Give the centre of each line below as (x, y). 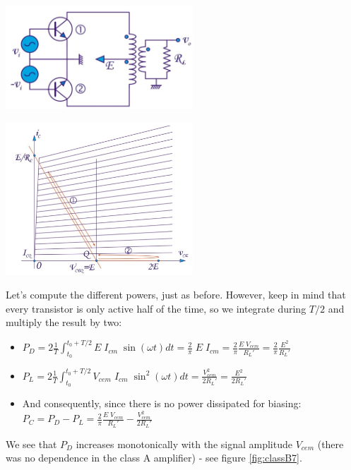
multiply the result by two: (64, 322)
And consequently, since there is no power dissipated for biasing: (162, 403)
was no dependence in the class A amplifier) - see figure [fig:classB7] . (154, 458)
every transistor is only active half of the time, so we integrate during (156, 308)
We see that (31, 444)
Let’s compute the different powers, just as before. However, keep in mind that (176, 294)
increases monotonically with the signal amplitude (184, 444)
